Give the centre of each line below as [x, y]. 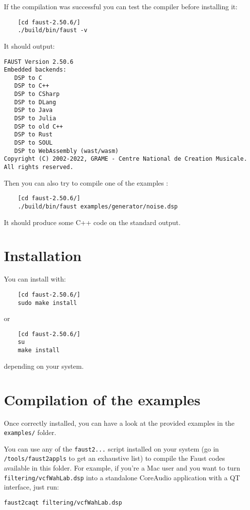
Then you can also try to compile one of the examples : [86, 182]
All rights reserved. [39, 167]
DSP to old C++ [39, 126]
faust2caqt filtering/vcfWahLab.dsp [63, 502]
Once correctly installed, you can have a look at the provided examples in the [119, 423]
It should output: [29, 46]
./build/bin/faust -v [52, 30]
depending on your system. [44, 366]
